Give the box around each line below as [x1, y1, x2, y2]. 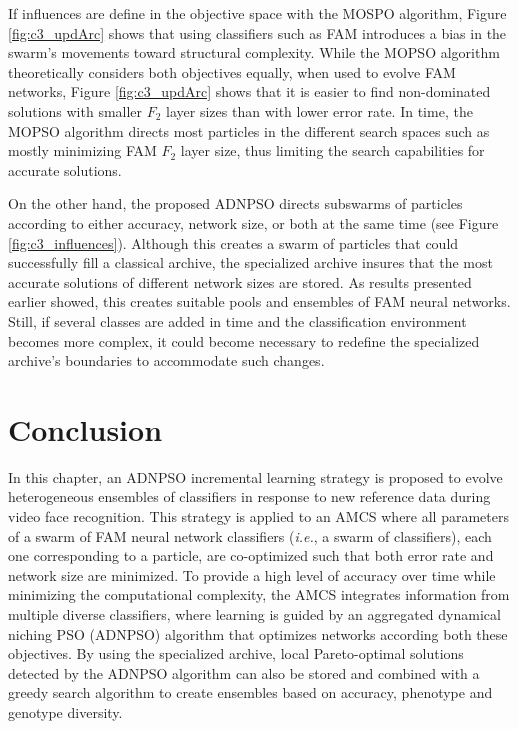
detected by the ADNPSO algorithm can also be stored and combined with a [8, 662, 480, 683]
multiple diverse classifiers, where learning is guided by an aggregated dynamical [8, 603, 501, 624]
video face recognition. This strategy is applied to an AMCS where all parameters [8, 506, 509, 526]
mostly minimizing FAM [8, 140, 157, 161]
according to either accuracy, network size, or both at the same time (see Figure [8, 212, 499, 233]
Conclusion [8, 408, 163, 449]
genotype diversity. [8, 701, 123, 722]
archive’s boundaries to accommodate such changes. [8, 350, 325, 371]
